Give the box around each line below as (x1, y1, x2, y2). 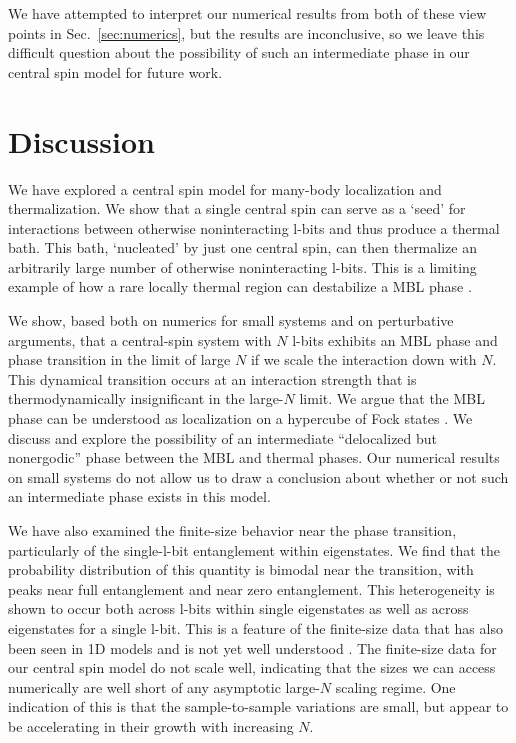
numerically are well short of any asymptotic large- (8, 676, 320, 697)
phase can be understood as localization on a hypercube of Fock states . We (8, 408, 473, 429)
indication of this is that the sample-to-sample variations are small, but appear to (8, 696, 509, 717)
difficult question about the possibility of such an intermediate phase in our (8, 42, 470, 63)
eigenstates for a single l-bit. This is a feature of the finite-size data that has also (8, 617, 503, 638)
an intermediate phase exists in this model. (8, 486, 271, 507)
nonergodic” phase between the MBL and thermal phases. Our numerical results (8, 447, 500, 468)
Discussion (8, 120, 155, 161)
